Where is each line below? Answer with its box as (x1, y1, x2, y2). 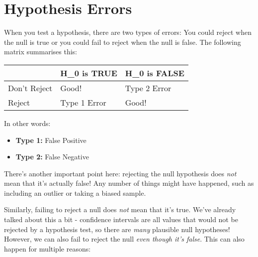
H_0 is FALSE (125, 67, 184, 79)
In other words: (4, 118, 51, 128)
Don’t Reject (8, 82, 53, 94)
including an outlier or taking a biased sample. (4, 187, 146, 198)
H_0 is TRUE (60, 67, 117, 79)
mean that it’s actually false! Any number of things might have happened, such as (4, 178, 254, 188)
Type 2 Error (125, 82, 172, 94)
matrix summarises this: (4, 46, 77, 57)
